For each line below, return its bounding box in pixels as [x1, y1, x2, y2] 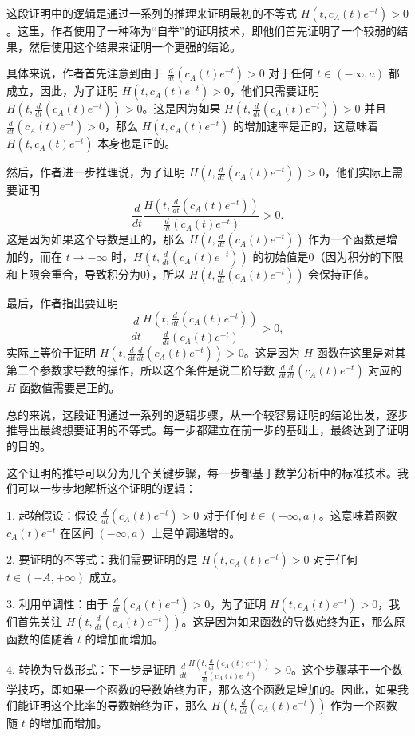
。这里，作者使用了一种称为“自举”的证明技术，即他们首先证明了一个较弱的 [6, 22, 397, 38]
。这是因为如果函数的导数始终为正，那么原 [181, 612, 405, 629]
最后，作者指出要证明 [6, 295, 118, 311]
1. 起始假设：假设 [6, 506, 97, 523]
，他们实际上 [325, 164, 393, 180]
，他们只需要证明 [229, 82, 319, 99]
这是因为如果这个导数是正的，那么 [6, 231, 185, 247]
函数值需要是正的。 [19, 379, 121, 396]
